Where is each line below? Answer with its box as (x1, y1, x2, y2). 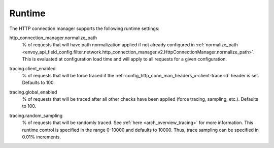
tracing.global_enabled (9, 89, 57, 95)
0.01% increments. (22, 134, 61, 140)
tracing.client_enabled (9, 65, 56, 71)
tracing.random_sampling (9, 112, 63, 119)
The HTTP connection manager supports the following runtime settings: (9, 25, 160, 32)
